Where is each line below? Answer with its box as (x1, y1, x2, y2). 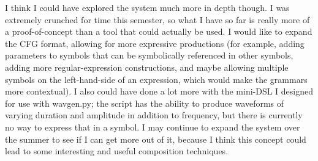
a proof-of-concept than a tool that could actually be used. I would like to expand (5, 25, 312, 38)
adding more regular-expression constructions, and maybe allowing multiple (5, 60, 289, 73)
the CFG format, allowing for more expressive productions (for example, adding (5, 37, 305, 49)
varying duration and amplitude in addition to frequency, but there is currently (5, 109, 303, 121)
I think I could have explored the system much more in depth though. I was (5, 1, 290, 13)
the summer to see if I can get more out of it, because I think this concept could (5, 132, 306, 145)
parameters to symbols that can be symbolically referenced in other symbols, (5, 49, 293, 62)
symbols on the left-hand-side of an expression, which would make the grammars (5, 73, 308, 85)
